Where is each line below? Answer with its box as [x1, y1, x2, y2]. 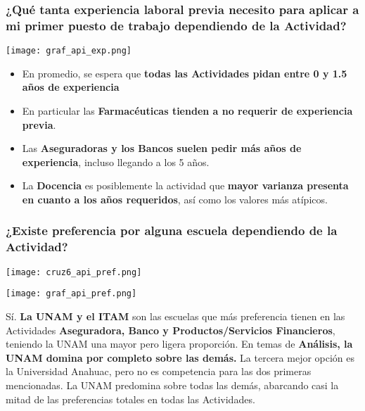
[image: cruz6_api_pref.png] [6, 267, 142, 277]
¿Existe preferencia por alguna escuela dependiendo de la [6, 222, 338, 239]
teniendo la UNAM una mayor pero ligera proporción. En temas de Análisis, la [6, 336, 353, 351]
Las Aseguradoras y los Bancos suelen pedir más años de [22, 141, 302, 156]
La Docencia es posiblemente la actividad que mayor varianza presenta [22, 178, 349, 193]
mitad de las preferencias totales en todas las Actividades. [6, 391, 255, 406]
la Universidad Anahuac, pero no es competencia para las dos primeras [6, 364, 312, 379]
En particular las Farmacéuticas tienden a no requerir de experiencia [22, 103, 353, 118]
